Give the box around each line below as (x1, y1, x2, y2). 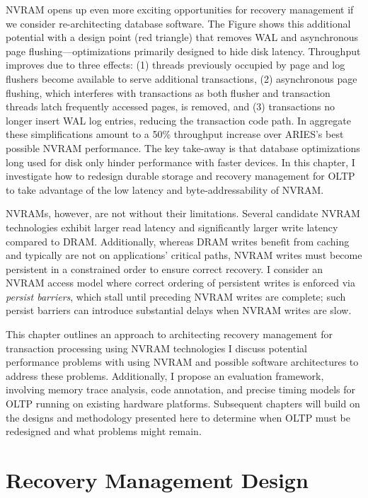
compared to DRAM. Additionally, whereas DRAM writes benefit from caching (6, 233, 350, 248)
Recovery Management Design (6, 465, 309, 494)
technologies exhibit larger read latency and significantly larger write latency (6, 219, 338, 234)
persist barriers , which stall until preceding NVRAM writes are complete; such (6, 289, 346, 303)
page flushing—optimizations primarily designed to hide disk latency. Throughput (6, 43, 361, 58)
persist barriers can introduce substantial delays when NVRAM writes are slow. (6, 303, 352, 318)
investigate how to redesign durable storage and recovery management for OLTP (6, 168, 355, 183)
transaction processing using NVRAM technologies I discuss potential (6, 340, 307, 355)
